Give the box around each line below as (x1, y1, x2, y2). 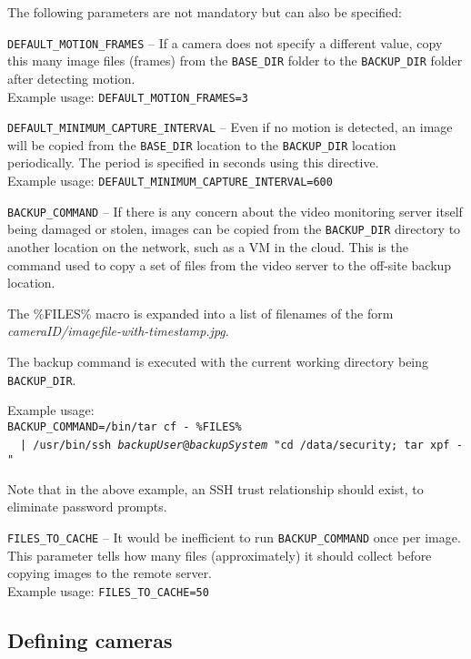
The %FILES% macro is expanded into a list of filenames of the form (7, 303, 394, 322)
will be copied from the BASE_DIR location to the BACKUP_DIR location (7, 135, 396, 154)
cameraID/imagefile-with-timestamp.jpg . (7, 321, 229, 340)
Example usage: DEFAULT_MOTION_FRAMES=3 (7, 86, 248, 106)
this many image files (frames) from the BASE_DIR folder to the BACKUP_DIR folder (7, 51, 463, 70)
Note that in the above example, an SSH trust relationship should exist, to (7, 479, 424, 498)
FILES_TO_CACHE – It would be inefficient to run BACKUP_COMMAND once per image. (7, 528, 461, 546)
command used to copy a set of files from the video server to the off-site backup (7, 255, 452, 274)
